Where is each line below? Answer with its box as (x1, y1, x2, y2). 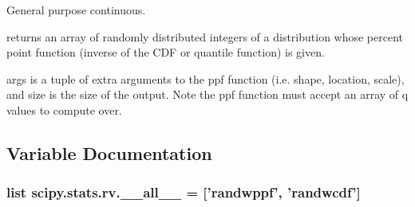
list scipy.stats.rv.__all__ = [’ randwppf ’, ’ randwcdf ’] (6, 182, 361, 202)
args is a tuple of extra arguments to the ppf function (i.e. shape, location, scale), (6, 70, 405, 87)
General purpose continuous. (6, 2, 146, 18)
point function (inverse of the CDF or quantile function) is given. (6, 44, 325, 61)
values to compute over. (6, 101, 122, 118)
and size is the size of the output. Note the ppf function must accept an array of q (6, 86, 409, 103)
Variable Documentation (6, 140, 212, 165)
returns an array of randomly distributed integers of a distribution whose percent (6, 28, 404, 45)
